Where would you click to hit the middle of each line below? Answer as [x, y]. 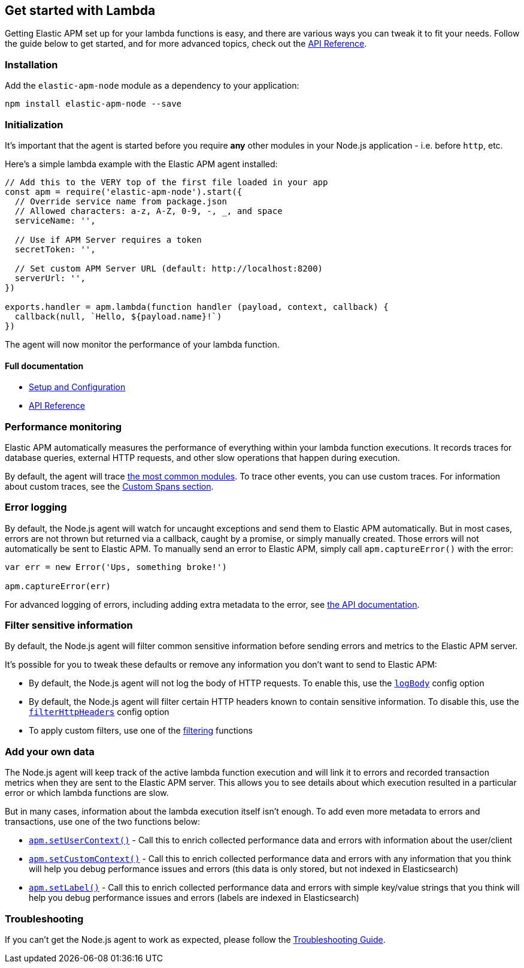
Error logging [36, 507]
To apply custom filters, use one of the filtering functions [141, 731]
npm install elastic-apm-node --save [93, 104]
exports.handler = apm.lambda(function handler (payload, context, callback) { [197, 307]
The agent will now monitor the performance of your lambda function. [142, 344]
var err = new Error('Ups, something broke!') [116, 567]
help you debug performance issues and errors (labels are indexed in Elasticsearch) [194, 898]
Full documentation [44, 366]
